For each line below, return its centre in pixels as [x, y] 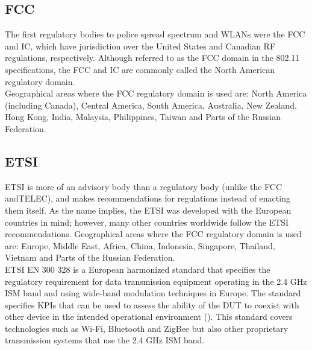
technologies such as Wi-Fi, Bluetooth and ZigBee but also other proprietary [147, 328]
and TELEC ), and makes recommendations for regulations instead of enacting [148, 198]
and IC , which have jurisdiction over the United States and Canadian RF [140, 46]
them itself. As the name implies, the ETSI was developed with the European [148, 210]
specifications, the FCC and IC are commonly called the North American [140, 69]
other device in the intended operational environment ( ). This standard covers [149, 317]
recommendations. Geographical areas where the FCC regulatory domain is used [153, 234]
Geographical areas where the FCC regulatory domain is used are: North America [156, 93]
